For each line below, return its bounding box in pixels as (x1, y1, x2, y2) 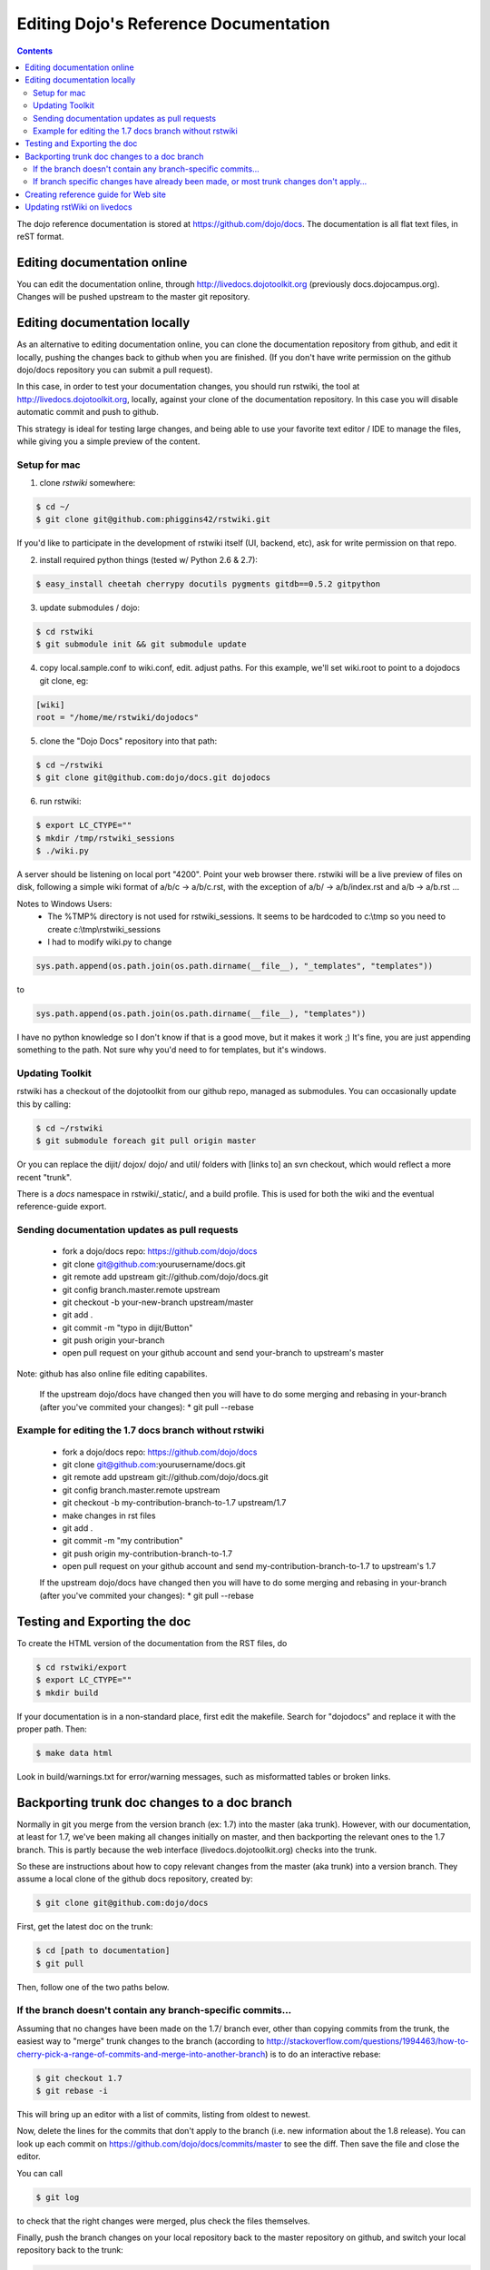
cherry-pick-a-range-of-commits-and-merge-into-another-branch (16, 2048, 266, 2059)
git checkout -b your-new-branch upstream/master (62, 1297, 254, 1308)
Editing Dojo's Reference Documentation (16, 14, 330, 34)
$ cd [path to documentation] (35, 1946, 171, 1956)
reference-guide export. (16, 1201, 107, 1212)
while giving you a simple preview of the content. (16, 436, 201, 447)
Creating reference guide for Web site (24, 189, 167, 200)
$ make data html (35, 1748, 113, 1758)
